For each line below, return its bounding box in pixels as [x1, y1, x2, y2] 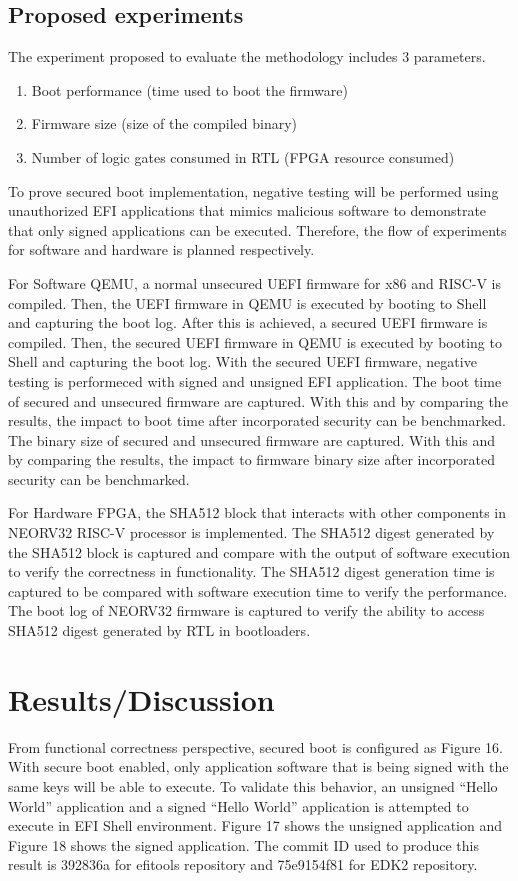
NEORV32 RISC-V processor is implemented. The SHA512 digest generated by [8, 522, 495, 543]
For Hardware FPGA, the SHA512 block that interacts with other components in [8, 502, 507, 523]
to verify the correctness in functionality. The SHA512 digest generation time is [8, 561, 495, 582]
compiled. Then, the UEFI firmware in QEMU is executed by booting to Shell [8, 292, 487, 313]
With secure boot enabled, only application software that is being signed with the [8, 756, 509, 777]
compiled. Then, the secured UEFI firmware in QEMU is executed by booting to [8, 331, 502, 352]
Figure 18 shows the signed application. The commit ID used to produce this [8, 834, 480, 855]
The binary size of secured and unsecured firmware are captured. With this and [8, 429, 496, 450]
